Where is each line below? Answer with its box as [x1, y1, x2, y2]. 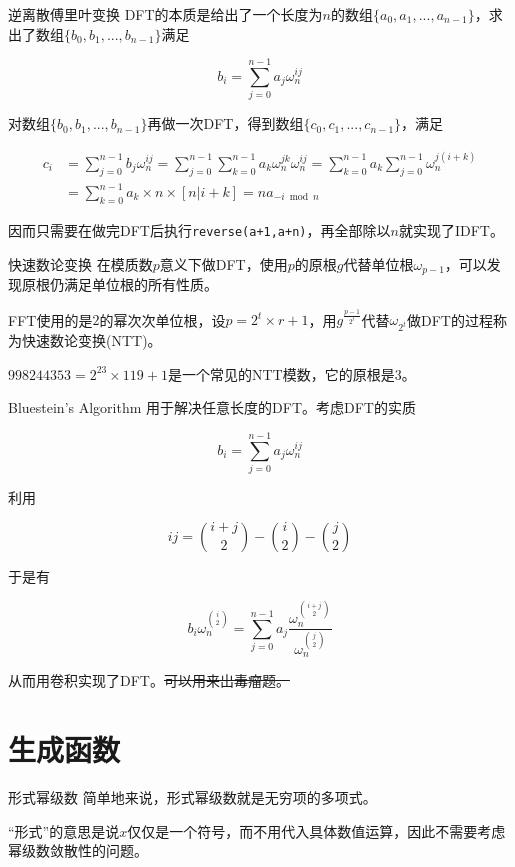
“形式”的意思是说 [8, 820, 120, 841]
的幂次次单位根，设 [99, 309, 226, 330]
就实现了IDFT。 [398, 219, 504, 240]
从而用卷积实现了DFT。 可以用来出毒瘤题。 [8, 670, 290, 691]
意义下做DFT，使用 [159, 253, 288, 274]
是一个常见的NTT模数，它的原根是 [167, 363, 395, 384]
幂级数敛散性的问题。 [8, 840, 148, 861]
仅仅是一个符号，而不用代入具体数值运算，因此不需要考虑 [127, 820, 506, 841]
